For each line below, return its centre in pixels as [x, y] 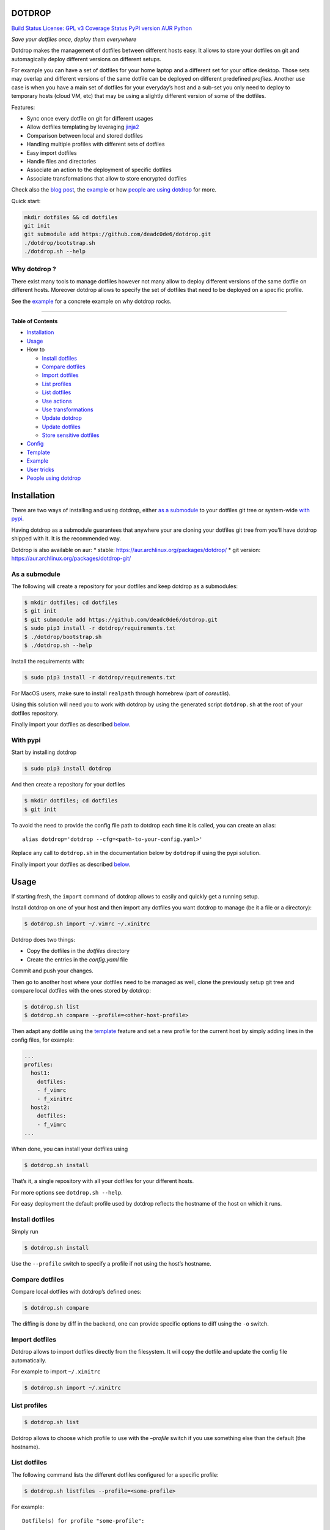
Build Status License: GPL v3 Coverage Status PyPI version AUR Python [102, 28]
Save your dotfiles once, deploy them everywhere [74, 39]
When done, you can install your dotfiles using [70, 1149]
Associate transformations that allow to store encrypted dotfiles [107, 178]
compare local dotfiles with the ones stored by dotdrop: [81, 990]
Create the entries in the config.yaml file [77, 959]
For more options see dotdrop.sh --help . [67, 1192]
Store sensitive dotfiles [71, 435]
